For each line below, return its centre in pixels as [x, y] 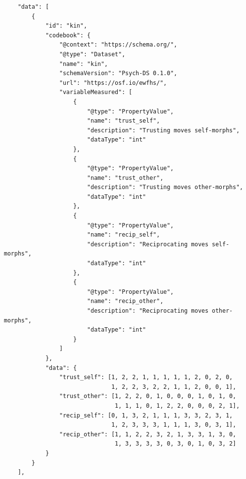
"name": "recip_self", [123, 235]
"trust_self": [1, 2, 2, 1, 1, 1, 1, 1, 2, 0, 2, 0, [146, 377]
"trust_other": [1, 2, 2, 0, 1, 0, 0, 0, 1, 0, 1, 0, [148, 396]
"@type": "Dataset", [92, 54]
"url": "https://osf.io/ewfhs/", [113, 83]
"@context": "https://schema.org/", [118, 45]
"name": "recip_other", [125, 301]
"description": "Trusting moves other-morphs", [165, 187]
